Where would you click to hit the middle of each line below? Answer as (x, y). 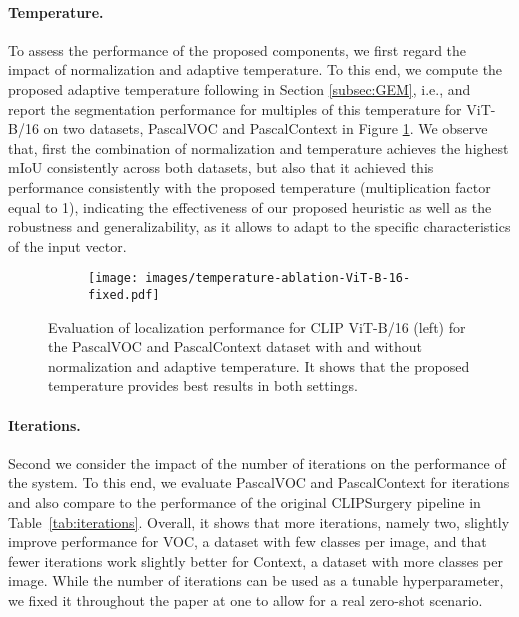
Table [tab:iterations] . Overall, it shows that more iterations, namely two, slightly (259, 521)
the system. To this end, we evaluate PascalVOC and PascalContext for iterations (259, 482)
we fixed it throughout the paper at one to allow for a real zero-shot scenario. (245, 599)
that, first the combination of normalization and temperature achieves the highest (258, 147)
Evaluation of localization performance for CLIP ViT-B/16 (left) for (257, 326)
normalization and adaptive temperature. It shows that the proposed (259, 365)
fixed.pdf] (124, 294)
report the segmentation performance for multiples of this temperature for (235, 108)
